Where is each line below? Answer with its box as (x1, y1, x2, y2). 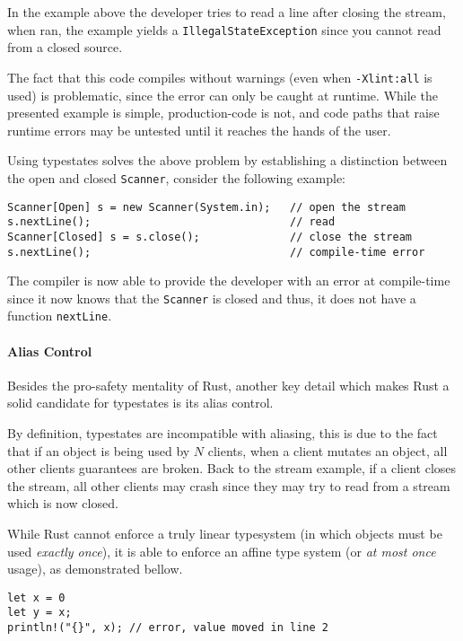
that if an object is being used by (7, 441, 190, 460)
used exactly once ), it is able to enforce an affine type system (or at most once (7, 541, 436, 560)
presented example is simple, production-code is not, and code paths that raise (7, 103, 440, 122)
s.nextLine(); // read (7, 215, 336, 229)
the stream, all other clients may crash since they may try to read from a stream (7, 476, 450, 495)
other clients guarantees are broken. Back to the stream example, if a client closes (7, 459, 457, 478)
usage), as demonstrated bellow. (7, 559, 183, 578)
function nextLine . (7, 306, 112, 325)
